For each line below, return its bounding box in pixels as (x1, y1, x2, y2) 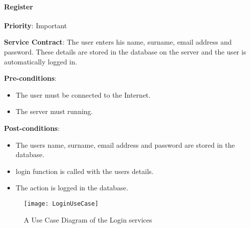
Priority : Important (4, 20, 67, 30)
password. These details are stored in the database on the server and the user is (4, 46, 247, 57)
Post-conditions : (4, 122, 60, 133)
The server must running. (15, 106, 93, 116)
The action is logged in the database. (15, 182, 128, 193)
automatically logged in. (4, 56, 77, 66)
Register (4, 1, 33, 11)
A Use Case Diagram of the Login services (24, 214, 152, 225)
